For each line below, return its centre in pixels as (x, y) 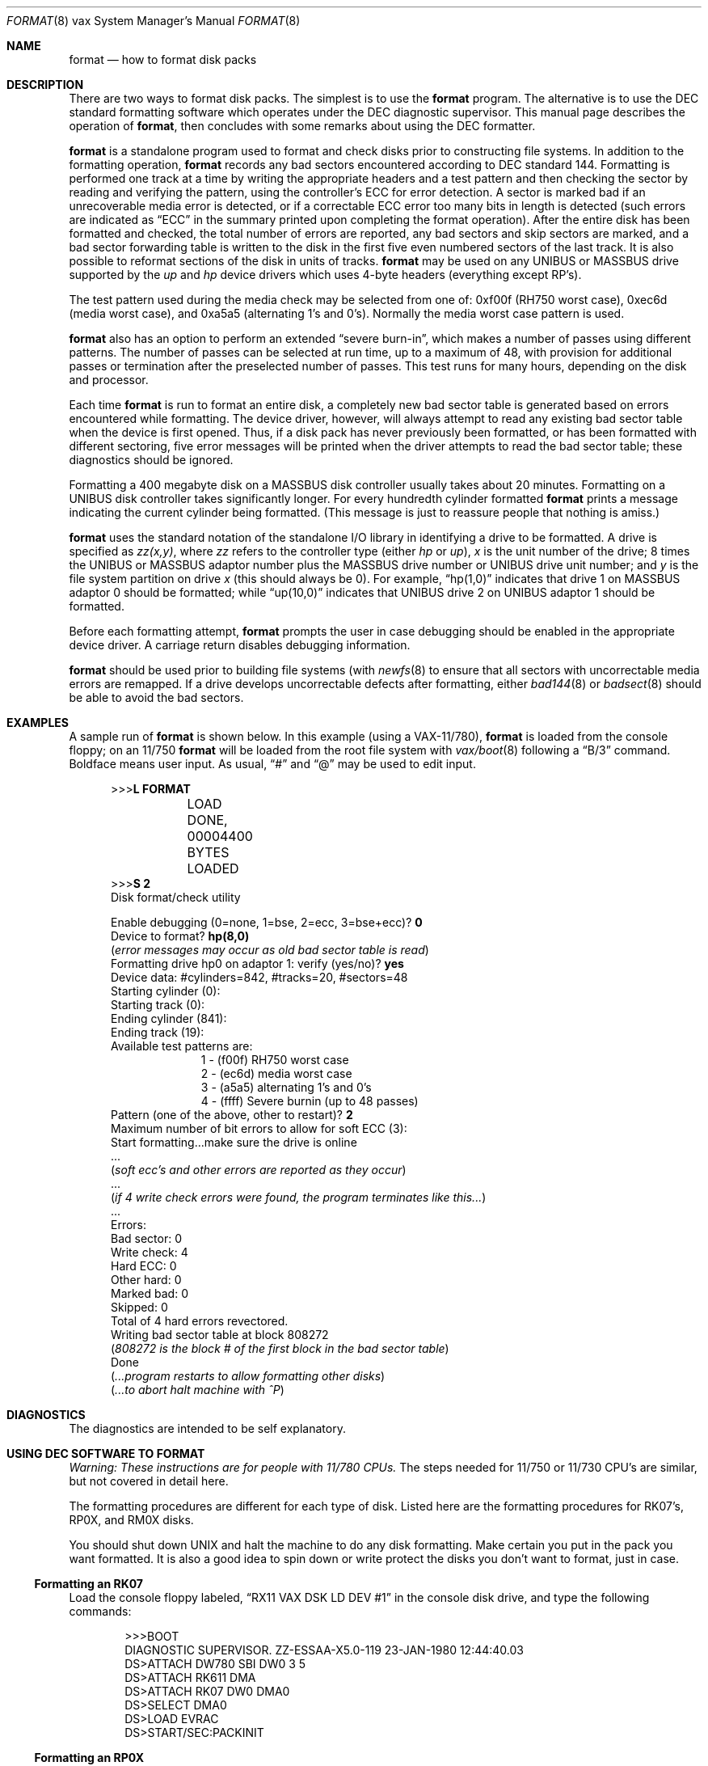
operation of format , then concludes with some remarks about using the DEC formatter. (302, 126)
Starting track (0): (158, 1005)
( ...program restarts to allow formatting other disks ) (248, 1376)
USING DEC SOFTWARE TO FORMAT (106, 1453)
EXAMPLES (38, 722)
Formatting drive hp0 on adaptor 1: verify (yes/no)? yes (257, 963)
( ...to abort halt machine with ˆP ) (198, 1390)
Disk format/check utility (176, 897)
